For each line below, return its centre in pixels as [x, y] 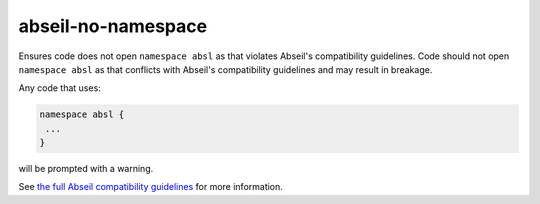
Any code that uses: [60, 88]
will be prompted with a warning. [86, 169]
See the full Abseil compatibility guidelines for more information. [151, 187]
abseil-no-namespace [113, 26]
